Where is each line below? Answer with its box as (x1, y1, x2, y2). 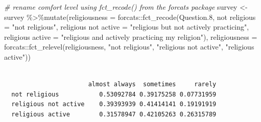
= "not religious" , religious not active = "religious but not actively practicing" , (4, 21, 249, 32)
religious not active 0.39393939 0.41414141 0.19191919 (11, 101, 217, 108)
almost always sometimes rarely (88, 81, 217, 88)
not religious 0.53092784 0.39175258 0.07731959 (11, 90, 217, 98)
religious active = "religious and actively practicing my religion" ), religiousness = (4, 31, 257, 42)
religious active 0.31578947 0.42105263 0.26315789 (11, 110, 217, 118)
